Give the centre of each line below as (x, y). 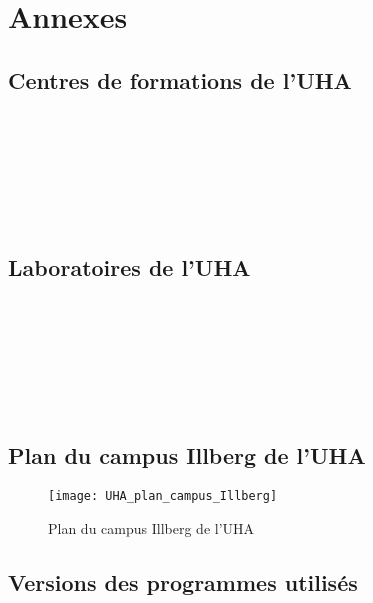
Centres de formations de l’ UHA (180, 79)
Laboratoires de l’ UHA (129, 267)
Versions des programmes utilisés (183, 581)
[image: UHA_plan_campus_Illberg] (163, 495)
